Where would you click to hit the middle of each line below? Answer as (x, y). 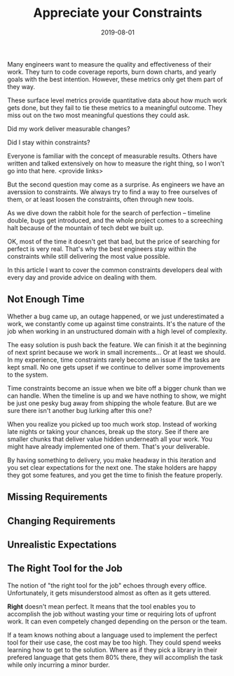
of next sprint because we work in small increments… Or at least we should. (117, 352)
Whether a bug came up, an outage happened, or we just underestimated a (116, 316)
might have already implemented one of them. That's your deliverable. (109, 446)
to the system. (28, 374)
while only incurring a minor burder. (58, 665)
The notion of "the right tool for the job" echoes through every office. (107, 585)
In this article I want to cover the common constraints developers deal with (115, 270)
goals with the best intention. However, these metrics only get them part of (115, 79)
